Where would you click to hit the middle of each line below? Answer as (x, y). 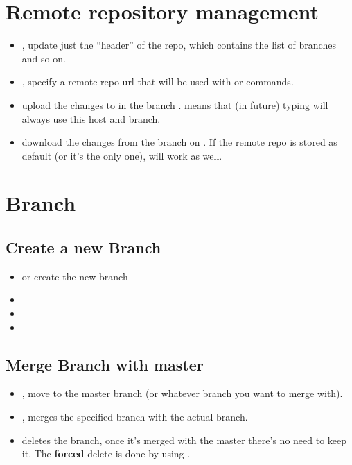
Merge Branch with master (105, 364)
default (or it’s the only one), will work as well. (122, 155)
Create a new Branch (83, 247)
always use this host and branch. (91, 118)
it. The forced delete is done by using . (106, 454)
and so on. (44, 58)
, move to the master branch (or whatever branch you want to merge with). (182, 393)
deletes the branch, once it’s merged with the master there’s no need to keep (184, 440)
